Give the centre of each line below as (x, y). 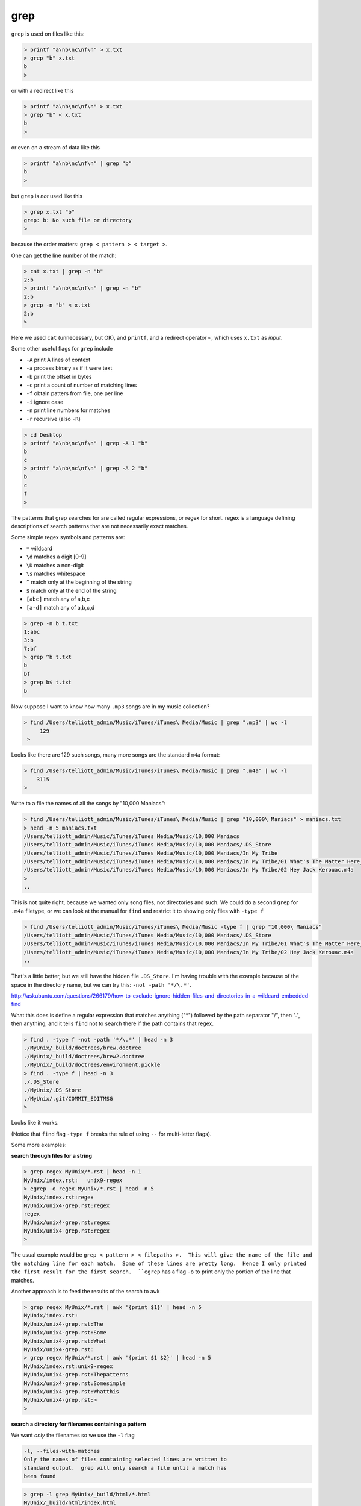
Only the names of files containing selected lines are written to (125, 1460)
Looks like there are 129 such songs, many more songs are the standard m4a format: (116, 755)
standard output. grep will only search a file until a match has (125, 1468)
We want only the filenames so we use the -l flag (73, 1435)
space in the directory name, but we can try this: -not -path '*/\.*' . (101, 984)
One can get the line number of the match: (64, 255)
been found (40, 1476)
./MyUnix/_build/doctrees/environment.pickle (92, 1065)
